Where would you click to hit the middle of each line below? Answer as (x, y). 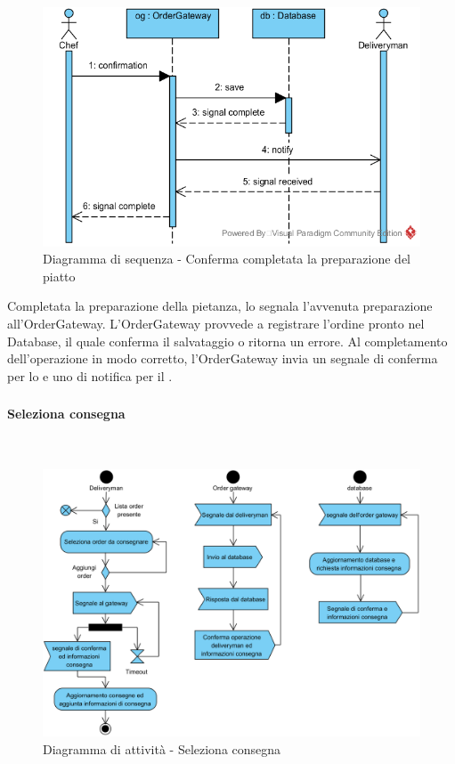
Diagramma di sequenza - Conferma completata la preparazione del (227, 259)
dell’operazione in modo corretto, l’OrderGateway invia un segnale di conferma (223, 358)
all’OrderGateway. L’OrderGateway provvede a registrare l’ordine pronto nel (216, 324)
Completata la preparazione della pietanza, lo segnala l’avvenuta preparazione (220, 306)
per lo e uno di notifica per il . (90, 375)
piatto (59, 276)
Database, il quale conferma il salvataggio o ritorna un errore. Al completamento (227, 341)
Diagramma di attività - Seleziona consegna (162, 748)
